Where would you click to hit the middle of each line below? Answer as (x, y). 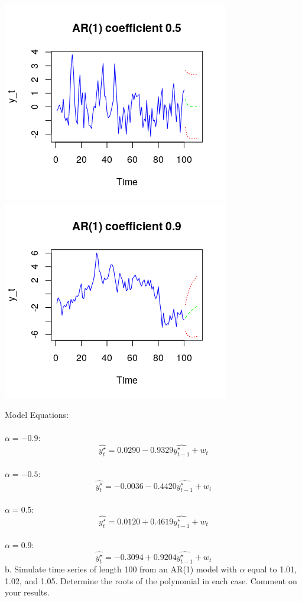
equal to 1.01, (272, 569)
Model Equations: (37, 415)
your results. (27, 592)
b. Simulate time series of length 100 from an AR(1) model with (121, 569)
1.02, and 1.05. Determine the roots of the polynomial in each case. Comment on (151, 580)
